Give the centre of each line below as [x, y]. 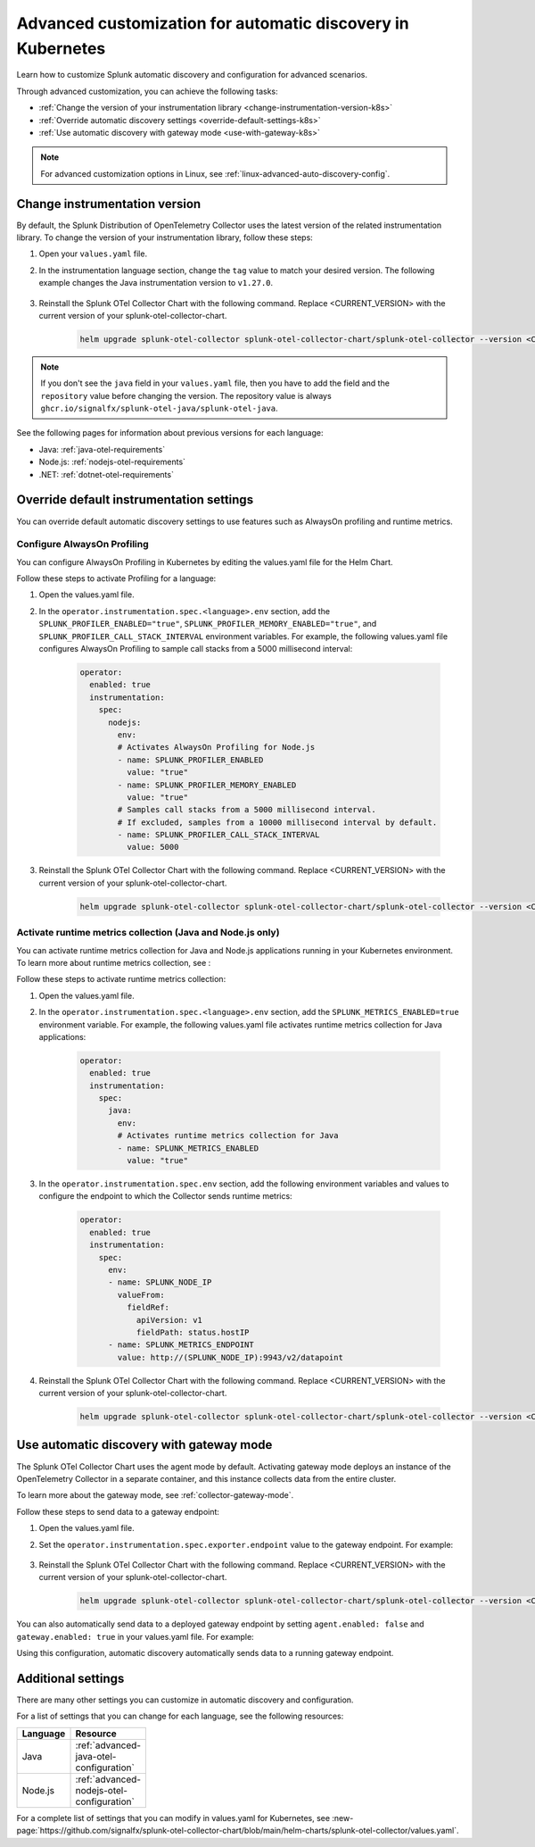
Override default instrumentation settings [135, 500]
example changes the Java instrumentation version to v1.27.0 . [156, 283]
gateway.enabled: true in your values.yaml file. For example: [135, 1636]
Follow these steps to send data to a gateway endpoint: [118, 1511]
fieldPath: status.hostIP [193, 1332]
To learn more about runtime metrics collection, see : [114, 962]
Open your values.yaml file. [93, 254]
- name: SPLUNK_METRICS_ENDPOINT [181, 1345]
